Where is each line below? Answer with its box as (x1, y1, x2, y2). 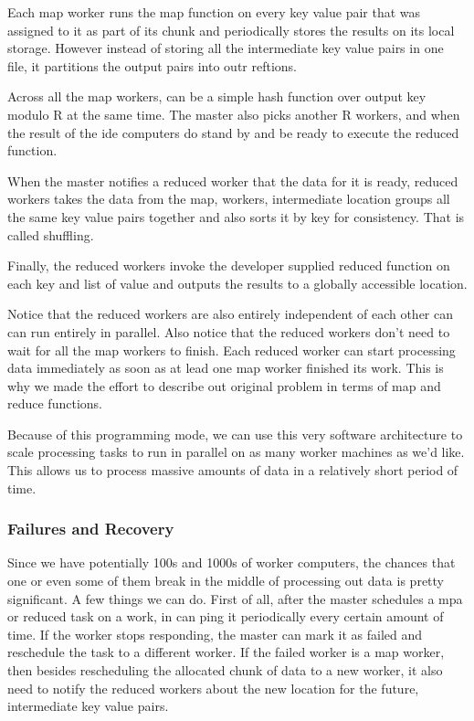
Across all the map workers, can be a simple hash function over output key (7, 87, 427, 106)
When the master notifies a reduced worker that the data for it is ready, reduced (7, 171, 458, 190)
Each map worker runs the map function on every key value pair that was (7, 3, 421, 21)
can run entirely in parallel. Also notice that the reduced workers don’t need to (7, 322, 450, 341)
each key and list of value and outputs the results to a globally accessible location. (7, 273, 468, 292)
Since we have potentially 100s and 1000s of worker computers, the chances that (7, 553, 456, 572)
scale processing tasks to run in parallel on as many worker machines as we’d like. (7, 442, 465, 461)
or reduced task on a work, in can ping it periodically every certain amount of (7, 607, 444, 626)
